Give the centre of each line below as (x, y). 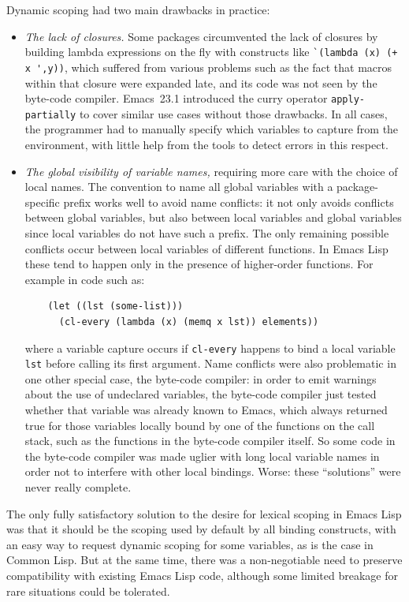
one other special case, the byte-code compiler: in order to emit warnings (201, 378)
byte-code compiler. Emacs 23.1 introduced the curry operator (176, 98)
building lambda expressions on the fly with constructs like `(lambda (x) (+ (211, 52)
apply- (348, 100)
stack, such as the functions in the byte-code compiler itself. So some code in (210, 441)
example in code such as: (85, 279)
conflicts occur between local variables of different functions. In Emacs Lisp (206, 248)
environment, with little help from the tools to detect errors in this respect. (206, 144)
